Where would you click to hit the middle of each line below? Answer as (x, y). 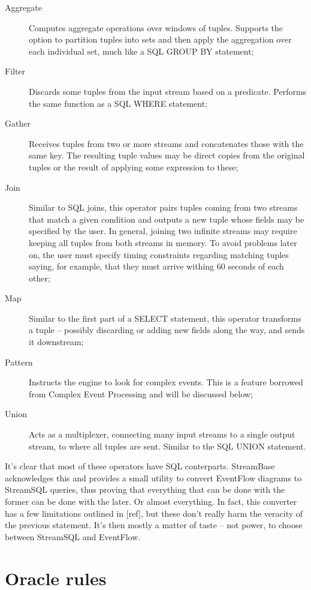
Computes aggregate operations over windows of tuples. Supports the (156, 27)
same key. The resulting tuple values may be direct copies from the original (167, 155)
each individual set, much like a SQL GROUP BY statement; (141, 51)
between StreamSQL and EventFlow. (73, 536)
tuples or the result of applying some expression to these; (134, 167)
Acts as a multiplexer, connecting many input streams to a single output (162, 434)
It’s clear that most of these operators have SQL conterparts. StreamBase (140, 466)
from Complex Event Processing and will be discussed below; (141, 393)
